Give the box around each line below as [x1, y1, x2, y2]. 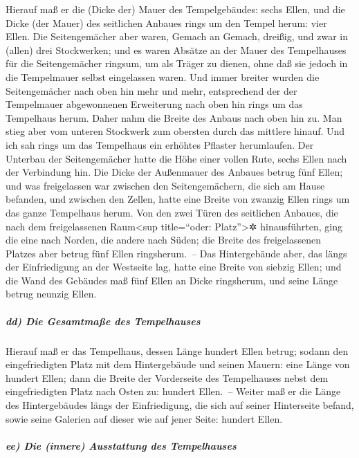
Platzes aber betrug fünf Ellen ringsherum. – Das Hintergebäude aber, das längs [6, 246, 347, 260]
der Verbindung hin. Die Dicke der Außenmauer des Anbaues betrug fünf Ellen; [6, 165, 343, 179]
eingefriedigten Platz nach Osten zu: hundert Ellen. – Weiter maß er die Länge [6, 384, 341, 399]
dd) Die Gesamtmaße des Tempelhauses [6, 313, 201, 328]
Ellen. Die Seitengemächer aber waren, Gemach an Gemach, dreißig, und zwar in [6, 29, 349, 44]
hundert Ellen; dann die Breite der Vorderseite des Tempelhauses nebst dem [6, 370, 329, 385]
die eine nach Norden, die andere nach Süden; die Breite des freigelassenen [6, 232, 321, 247]
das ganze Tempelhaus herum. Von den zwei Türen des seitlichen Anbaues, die [6, 205, 338, 219]
